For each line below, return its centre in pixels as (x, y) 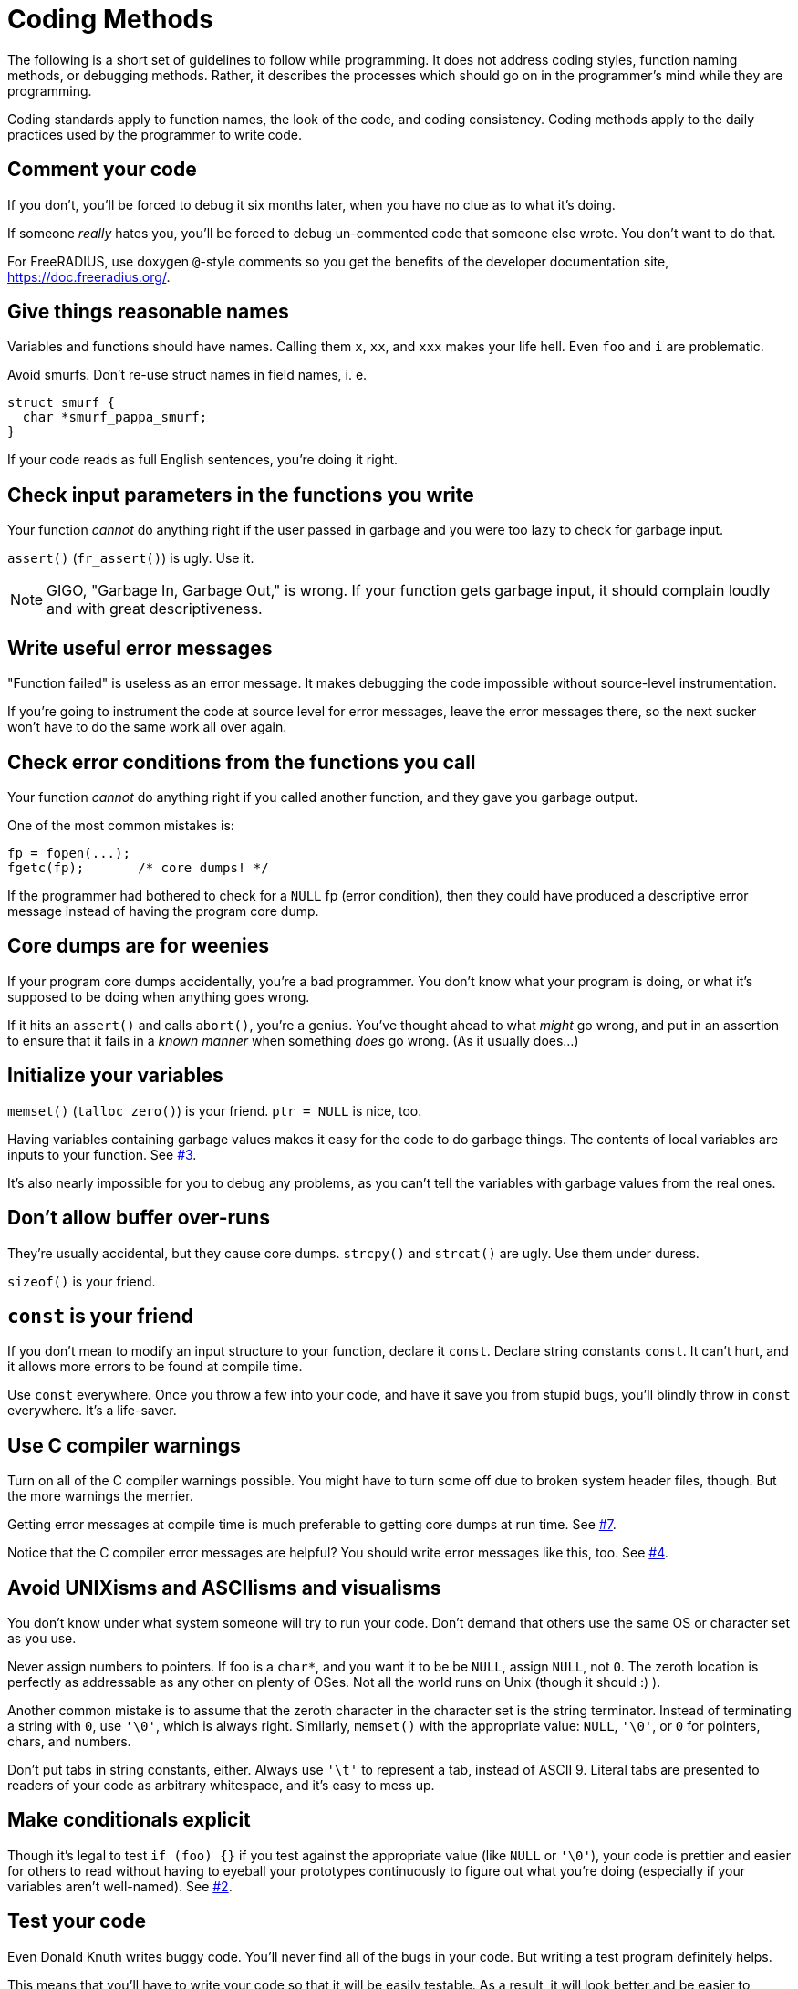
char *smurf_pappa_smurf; (115, 417)
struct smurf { (62, 403)
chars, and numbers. (69, 1742)
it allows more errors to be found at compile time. (155, 1367)
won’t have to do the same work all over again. (147, 727)
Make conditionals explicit (129, 1820)
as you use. (42, 1639)
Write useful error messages (140, 648)
